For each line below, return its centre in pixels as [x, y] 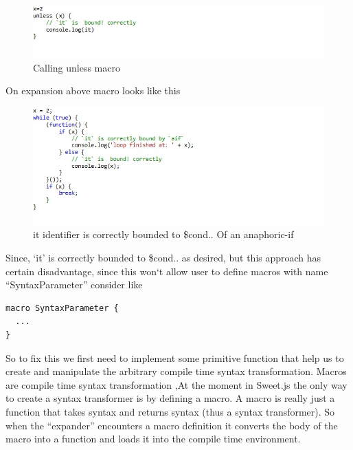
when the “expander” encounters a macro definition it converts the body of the [172, 425]
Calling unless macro [77, 67]
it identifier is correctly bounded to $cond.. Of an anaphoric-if [163, 234]
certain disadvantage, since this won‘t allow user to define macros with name [167, 271]
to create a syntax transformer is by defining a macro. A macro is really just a [170, 398]
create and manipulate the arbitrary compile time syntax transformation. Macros [176, 371]
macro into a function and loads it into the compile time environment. [153, 439]
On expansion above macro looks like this [93, 90]
